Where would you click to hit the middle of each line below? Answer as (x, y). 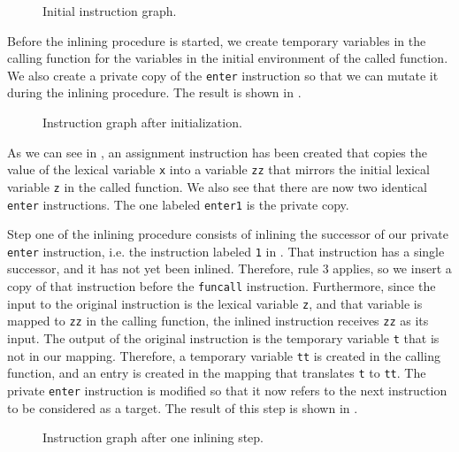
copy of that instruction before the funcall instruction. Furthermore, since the (222, 286)
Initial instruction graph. (110, 11)
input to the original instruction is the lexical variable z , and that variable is (215, 303)
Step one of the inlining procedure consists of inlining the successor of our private (228, 234)
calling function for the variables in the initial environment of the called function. (228, 58)
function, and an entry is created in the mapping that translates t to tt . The (217, 373)
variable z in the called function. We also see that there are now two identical (217, 186)
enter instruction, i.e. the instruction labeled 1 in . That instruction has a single (226, 251)
